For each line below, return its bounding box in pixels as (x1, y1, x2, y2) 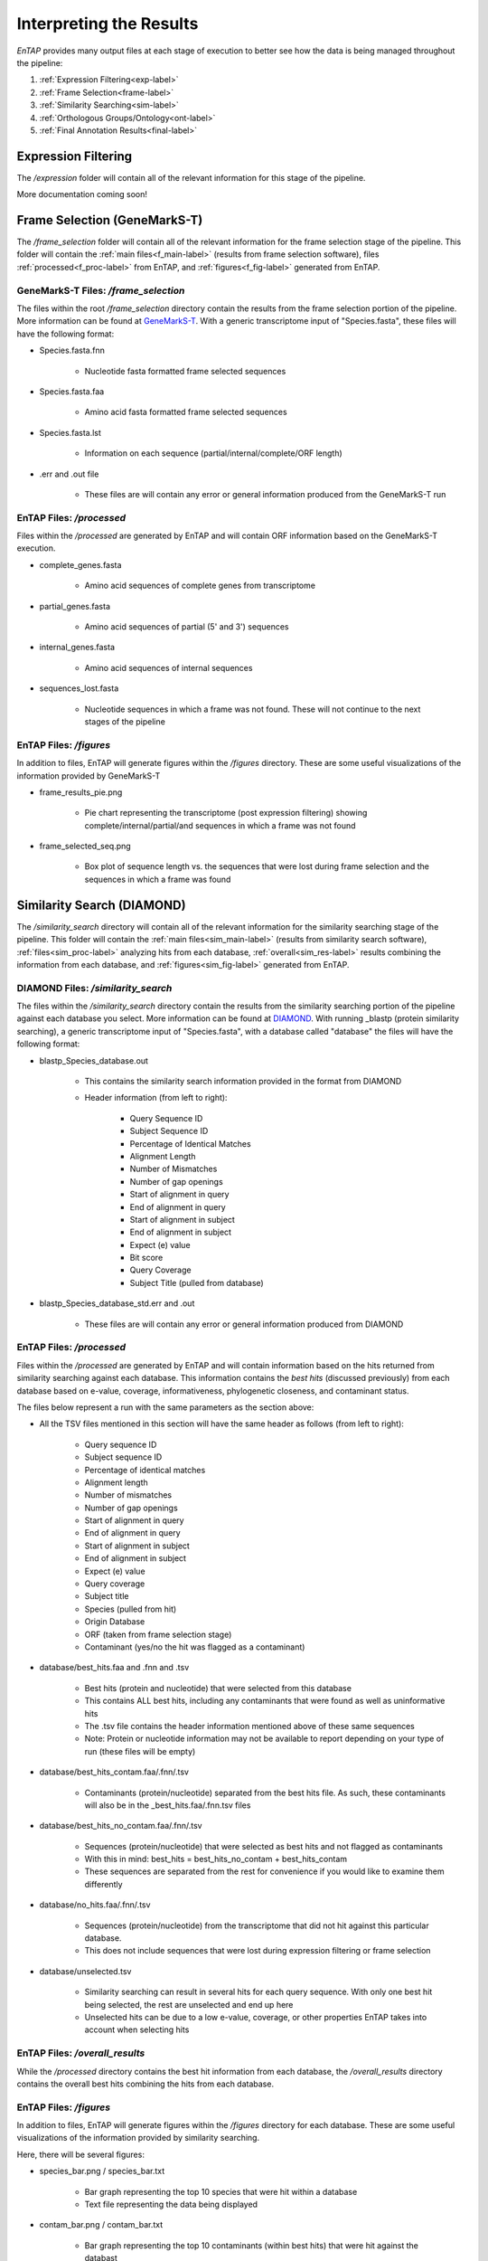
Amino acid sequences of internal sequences (84, 662, 253, 673)
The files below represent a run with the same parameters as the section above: (16, 1402, 314, 1413)
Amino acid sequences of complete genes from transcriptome (84, 580, 316, 591)
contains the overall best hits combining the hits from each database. (16, 2078, 275, 2089)
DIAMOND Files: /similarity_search (16, 981, 173, 994)
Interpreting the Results (16, 14, 199, 33)
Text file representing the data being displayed (84, 2199, 258, 2209)
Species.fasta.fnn (39, 345, 106, 356)
